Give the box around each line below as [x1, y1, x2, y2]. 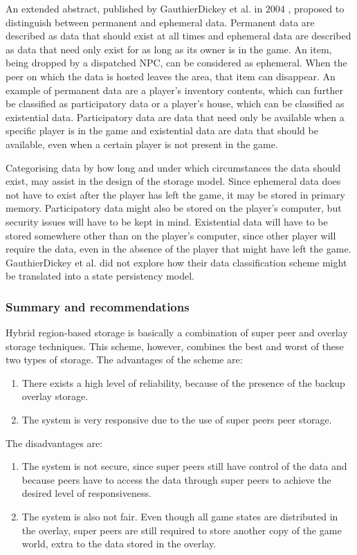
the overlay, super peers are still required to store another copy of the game [21, 522, 342, 537]
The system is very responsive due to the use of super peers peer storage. [21, 412, 332, 427]
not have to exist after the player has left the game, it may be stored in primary [6, 187, 345, 201]
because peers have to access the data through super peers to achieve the [21, 472, 331, 486]
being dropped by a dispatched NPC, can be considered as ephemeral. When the [6, 55, 347, 70]
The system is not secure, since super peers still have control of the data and [21, 459, 347, 473]
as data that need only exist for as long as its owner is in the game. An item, [6, 42, 332, 56]
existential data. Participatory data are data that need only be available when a [6, 109, 345, 124]
